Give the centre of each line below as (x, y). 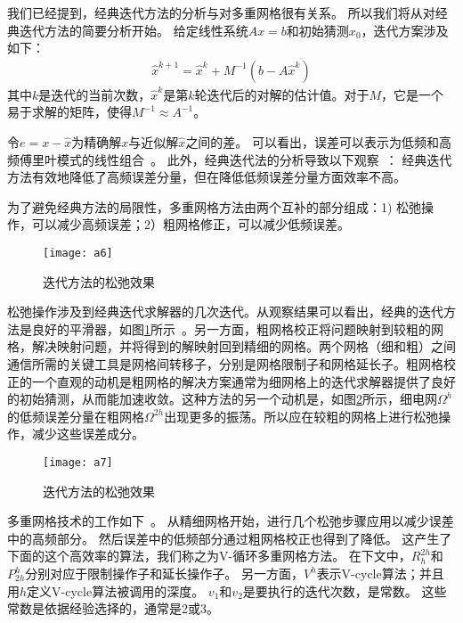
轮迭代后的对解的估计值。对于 (282, 94)
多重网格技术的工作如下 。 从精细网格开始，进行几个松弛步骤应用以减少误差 (231, 521)
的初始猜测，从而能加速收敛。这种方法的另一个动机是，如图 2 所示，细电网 (222, 399)
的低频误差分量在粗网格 (76, 416)
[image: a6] (78, 253)
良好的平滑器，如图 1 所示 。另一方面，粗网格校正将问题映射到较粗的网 (237, 328)
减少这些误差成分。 (88, 434)
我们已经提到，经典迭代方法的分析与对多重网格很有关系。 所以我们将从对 (221, 12)
